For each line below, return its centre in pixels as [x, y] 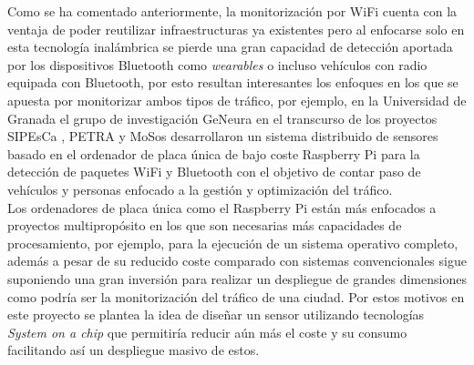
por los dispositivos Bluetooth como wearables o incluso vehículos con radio [217, 64]
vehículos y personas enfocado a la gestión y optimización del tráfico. [200, 189]
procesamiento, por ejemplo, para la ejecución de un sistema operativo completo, [233, 243]
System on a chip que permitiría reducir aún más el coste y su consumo [207, 332]
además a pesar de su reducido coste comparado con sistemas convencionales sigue [237, 261]
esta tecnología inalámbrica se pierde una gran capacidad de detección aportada [230, 47]
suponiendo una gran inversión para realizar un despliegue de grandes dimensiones [237, 278]
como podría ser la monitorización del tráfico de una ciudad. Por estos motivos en [236, 296]
